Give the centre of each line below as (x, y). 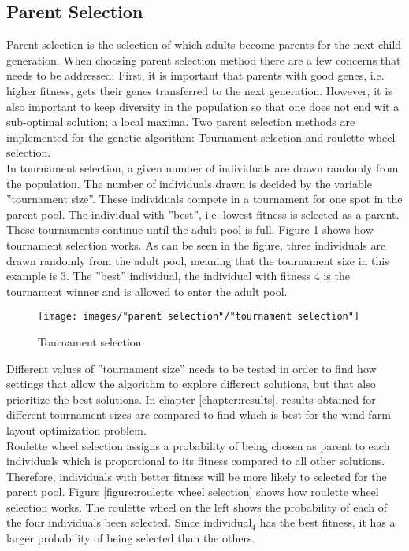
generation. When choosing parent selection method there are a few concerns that (204, 59)
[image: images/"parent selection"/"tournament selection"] (199, 317)
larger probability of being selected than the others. (131, 538)
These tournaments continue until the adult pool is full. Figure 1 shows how (190, 229)
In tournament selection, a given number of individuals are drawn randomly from (203, 167)
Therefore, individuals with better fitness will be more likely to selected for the (197, 476)
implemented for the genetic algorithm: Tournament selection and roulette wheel (201, 137)
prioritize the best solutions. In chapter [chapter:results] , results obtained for (191, 399)
